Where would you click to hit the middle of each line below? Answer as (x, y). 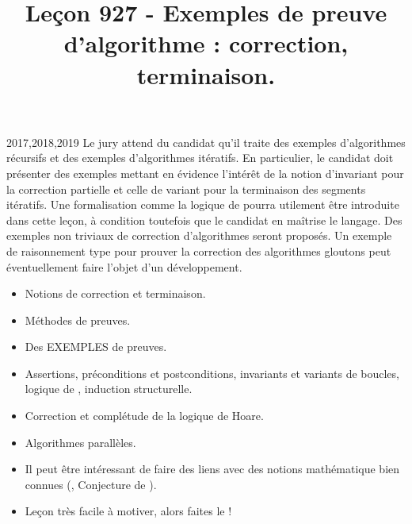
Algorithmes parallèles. (80, 442)
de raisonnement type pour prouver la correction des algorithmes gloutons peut (199, 250)
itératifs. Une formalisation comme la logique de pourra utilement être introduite (203, 204)
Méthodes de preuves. (78, 320)
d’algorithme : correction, (206, 43)
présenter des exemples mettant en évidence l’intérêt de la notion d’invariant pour (205, 173)
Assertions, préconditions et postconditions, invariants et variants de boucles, (212, 373)
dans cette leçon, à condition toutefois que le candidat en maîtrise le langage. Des (204, 220)
